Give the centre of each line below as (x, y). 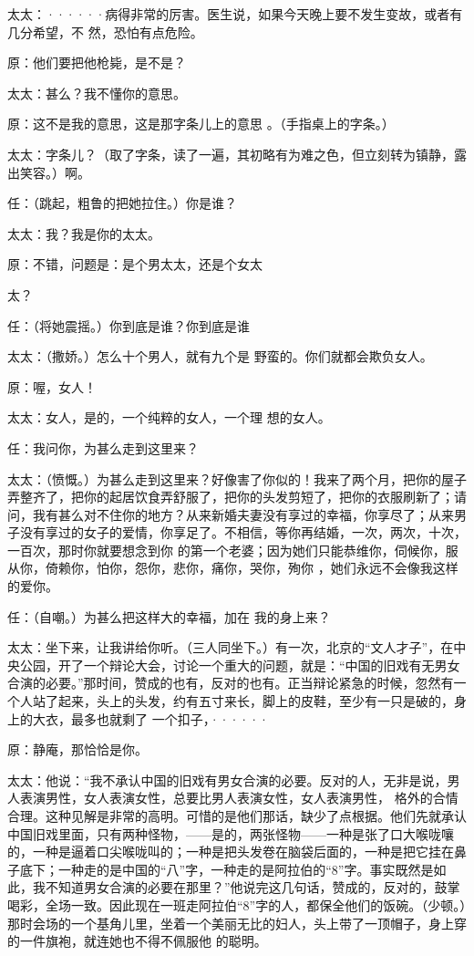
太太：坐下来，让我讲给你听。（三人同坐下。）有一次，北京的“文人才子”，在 (231, 647)
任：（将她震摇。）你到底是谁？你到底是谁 (129, 325)
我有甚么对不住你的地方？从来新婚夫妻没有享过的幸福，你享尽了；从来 (243, 514)
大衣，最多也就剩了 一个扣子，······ (151, 718)
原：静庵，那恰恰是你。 (77, 749)
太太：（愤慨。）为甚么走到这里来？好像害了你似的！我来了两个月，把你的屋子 (237, 478)
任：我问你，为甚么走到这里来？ (103, 447)
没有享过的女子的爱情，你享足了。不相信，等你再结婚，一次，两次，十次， (243, 532)
